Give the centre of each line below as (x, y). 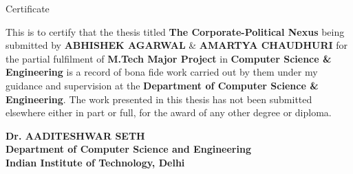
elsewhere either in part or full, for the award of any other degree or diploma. (169, 112)
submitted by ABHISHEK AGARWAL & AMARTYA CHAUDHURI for (177, 45)
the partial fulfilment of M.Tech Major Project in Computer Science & (169, 58)
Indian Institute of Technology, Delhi (95, 162)
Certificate (28, 8)
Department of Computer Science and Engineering (128, 149)
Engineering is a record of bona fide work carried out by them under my (162, 72)
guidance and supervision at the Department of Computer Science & (162, 85)
